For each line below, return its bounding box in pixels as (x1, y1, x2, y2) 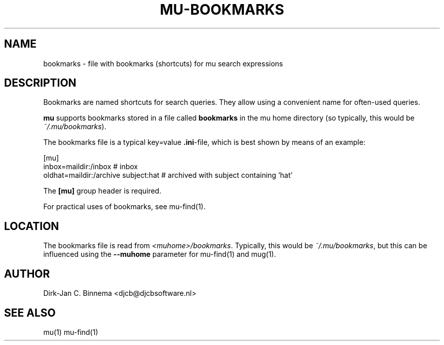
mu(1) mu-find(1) (43, 327, 98, 336)
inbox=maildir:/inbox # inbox (43, 162, 138, 171)
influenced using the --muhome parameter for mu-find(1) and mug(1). (43, 250, 276, 259)
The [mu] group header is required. (43, 186, 162, 196)
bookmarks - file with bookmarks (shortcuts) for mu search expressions (43, 59, 283, 68)
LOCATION (4, 219, 59, 233)
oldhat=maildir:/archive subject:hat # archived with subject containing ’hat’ (43, 171, 292, 180)
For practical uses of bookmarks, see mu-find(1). (43, 202, 206, 211)
